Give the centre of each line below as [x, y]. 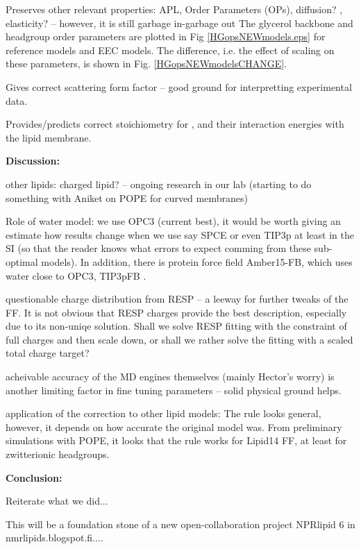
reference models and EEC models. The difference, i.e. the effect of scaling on [170, 50]
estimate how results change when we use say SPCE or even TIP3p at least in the [180, 234]
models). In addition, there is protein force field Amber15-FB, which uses [197, 261]
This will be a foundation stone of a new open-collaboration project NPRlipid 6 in [180, 524]
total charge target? [48, 353]
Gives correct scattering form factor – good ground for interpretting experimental [179, 86]
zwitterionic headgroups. [58, 454]
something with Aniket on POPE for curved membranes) [127, 197]
